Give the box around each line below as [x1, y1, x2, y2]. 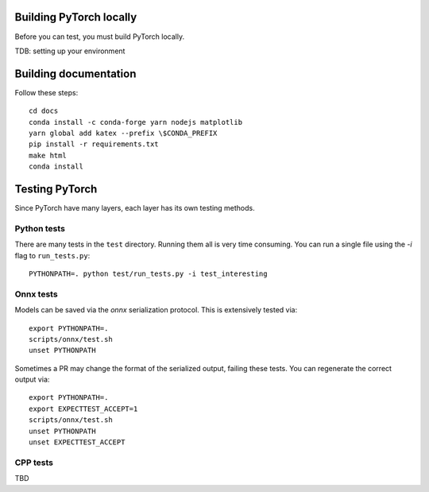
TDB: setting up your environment [14, 46, 126, 56]
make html [29, 151, 67, 160]
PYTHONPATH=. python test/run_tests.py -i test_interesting [29, 269, 268, 278]
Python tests [14, 223, 65, 234]
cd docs [29, 107, 59, 115]
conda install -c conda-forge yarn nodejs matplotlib [29, 118, 242, 126]
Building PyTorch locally [14, 10, 137, 24]
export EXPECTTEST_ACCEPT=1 [29, 404, 138, 413]
